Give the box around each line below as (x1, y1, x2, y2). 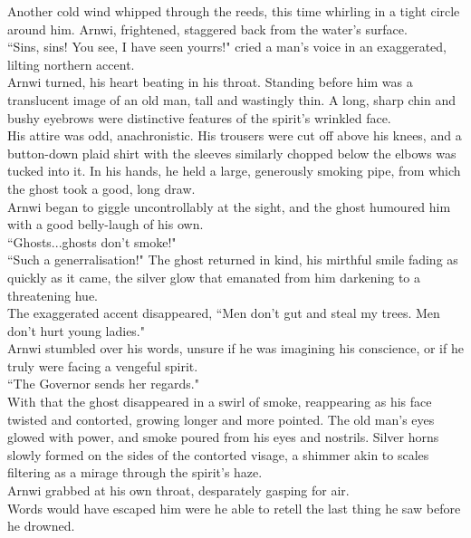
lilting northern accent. (7, 54, 135, 73)
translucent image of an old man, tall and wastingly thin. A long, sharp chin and (7, 90, 457, 109)
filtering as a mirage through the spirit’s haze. (7, 463, 263, 482)
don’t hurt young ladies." (7, 321, 145, 340)
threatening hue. (7, 285, 99, 304)
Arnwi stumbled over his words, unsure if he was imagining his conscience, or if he (7, 339, 464, 358)
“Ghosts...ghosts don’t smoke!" (7, 232, 177, 251)
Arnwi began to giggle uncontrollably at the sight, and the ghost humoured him (7, 197, 451, 216)
